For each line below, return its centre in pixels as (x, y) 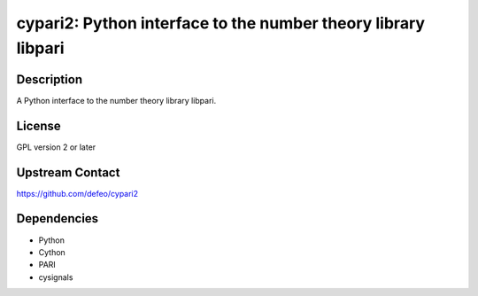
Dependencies (58, 218)
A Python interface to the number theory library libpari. (116, 100)
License (39, 125)
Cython (52, 252)
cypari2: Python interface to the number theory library (220, 23)
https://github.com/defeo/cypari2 (77, 193)
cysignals (56, 277)
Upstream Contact (68, 172)
